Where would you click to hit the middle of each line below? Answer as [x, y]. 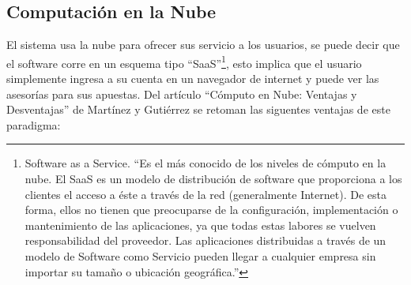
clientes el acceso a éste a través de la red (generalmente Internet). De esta [205, 194]
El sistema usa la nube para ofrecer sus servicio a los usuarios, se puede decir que [203, 45]
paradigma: [34, 124]
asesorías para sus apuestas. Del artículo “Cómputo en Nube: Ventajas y [182, 94]
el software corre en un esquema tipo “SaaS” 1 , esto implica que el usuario [184, 62]
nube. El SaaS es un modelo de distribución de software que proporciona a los [213, 179]
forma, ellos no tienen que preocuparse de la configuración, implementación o [211, 210]
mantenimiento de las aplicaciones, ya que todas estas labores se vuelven [200, 225]
